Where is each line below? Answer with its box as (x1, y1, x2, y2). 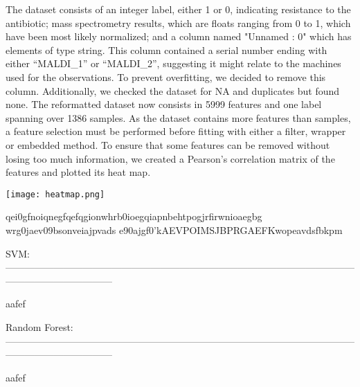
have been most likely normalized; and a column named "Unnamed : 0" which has (6, 29, 352, 44)
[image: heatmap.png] (6, 189, 105, 199)
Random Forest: (6, 319, 73, 334)
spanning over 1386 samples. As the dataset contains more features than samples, (6, 110, 351, 125)
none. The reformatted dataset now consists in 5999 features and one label (6, 97, 322, 111)
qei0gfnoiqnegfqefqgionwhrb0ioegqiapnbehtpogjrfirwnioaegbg (6, 209, 262, 224)
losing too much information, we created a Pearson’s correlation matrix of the (6, 151, 335, 165)
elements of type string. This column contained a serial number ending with (6, 42, 327, 57)
